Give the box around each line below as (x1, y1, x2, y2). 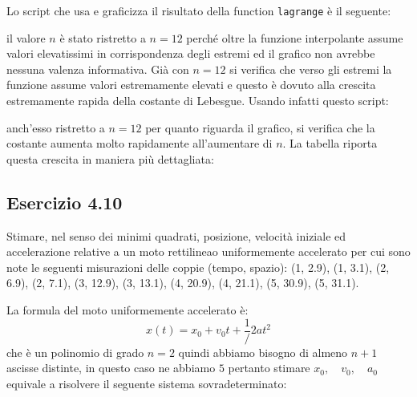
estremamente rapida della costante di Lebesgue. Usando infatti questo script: (6, 92, 389, 109)
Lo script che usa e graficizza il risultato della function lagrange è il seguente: (6, 2, 391, 18)
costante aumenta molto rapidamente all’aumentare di (6, 135, 273, 152)
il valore (6, 29, 46, 46)
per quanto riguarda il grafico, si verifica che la (145, 119, 375, 136)
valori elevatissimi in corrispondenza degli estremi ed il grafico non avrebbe (6, 45, 375, 62)
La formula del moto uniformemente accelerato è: (6, 301, 249, 318)
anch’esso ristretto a (6, 119, 105, 136)
